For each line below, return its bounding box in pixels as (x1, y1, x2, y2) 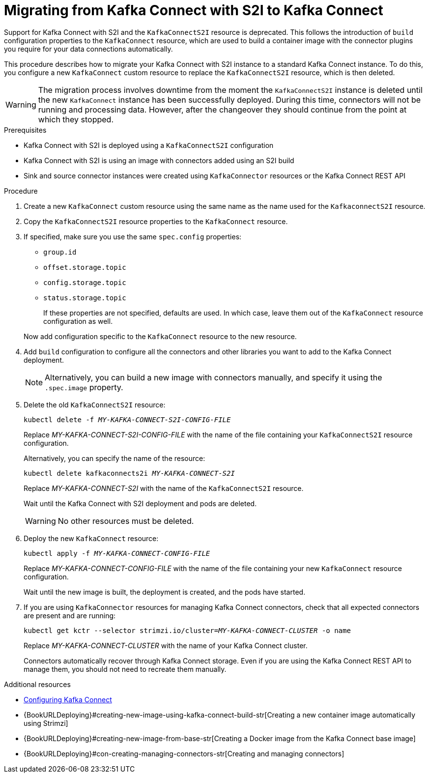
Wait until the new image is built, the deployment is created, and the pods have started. (24, 587, 306, 596)
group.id (43, 248, 77, 256)
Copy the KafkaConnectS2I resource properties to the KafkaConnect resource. (24, 217, 288, 226)
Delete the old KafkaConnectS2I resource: (24, 400, 166, 409)
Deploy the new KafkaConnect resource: (24, 534, 159, 543)
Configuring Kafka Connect (24, 695, 112, 704)
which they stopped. (38, 114, 114, 124)
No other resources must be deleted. (57, 516, 194, 526)
